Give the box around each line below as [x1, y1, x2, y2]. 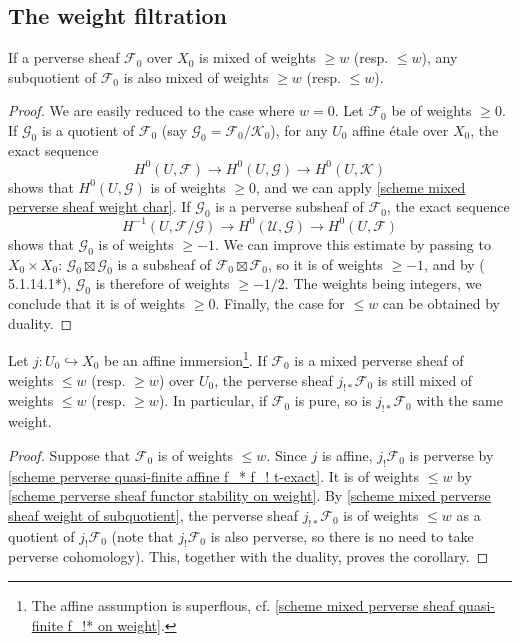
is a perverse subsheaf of [215, 196, 364, 217]
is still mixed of [377, 369, 473, 390]
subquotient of [8, 66, 96, 87]
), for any [270, 119, 328, 140]
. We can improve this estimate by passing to [214, 233, 491, 254]
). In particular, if [158, 390, 268, 411]
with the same [416, 390, 503, 411]
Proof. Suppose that [8, 444, 131, 465]
